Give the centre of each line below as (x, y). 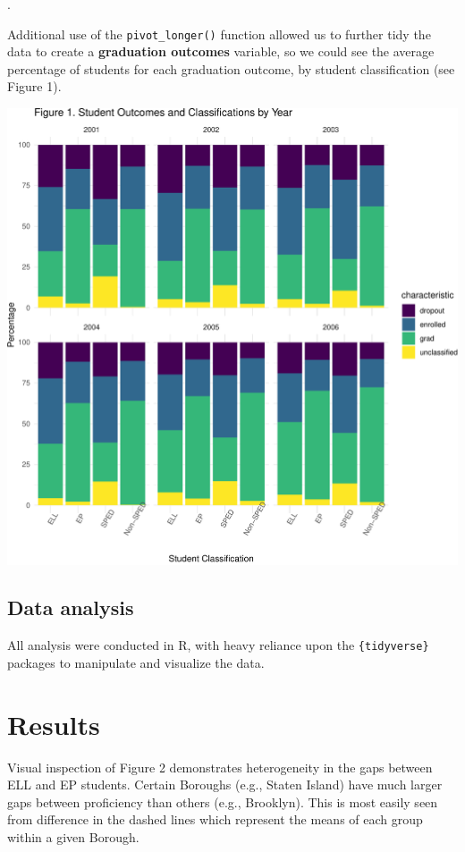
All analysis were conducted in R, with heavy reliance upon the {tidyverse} (218, 645)
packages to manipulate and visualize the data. (136, 662)
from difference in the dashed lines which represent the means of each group (215, 819)
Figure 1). (34, 86)
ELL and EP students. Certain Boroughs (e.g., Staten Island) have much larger (225, 785)
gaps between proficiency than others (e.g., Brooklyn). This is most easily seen (223, 801)
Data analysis (71, 607)
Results (54, 724)
